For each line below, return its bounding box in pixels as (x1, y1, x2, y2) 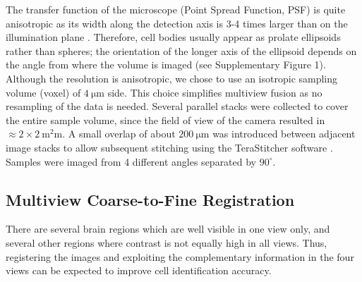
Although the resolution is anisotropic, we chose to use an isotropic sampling (6, 70, 338, 85)
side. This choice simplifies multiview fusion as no (107, 85, 322, 99)
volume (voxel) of (6, 85, 81, 99)
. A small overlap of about (62, 126, 176, 141)
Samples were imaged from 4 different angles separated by (6, 154, 257, 168)
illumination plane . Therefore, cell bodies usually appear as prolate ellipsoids (6, 30, 341, 44)
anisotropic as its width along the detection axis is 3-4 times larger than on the (6, 16, 348, 30)
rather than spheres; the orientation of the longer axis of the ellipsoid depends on (6, 43, 357, 58)
